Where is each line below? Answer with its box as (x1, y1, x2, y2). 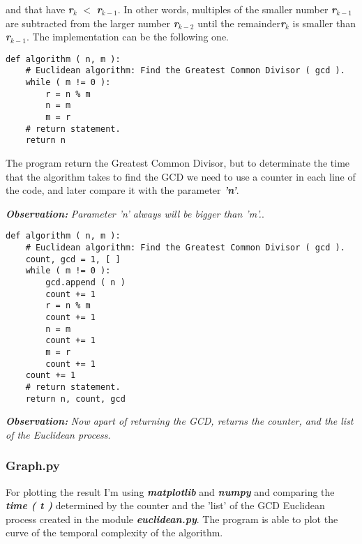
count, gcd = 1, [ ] (25, 254, 121, 264)
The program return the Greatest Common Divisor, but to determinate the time (6, 156, 350, 170)
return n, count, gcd (25, 393, 126, 404)
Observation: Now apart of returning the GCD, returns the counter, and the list (6, 414, 354, 428)
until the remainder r (197, 15, 285, 30)
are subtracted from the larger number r (6, 15, 179, 30)
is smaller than (292, 15, 356, 30)
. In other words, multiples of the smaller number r (117, 2, 337, 16)
